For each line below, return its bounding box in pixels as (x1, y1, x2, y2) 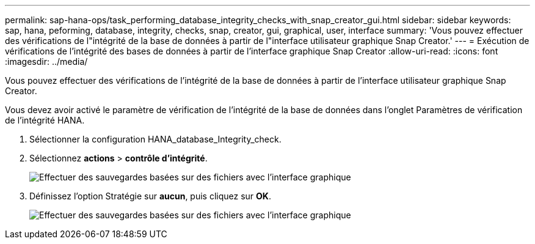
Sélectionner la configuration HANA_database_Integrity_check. (29, 134, 282, 144)
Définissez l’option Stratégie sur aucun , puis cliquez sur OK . (29, 191, 271, 201)
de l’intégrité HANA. (5, 115, 85, 125)
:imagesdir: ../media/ (5, 56, 88, 67)
